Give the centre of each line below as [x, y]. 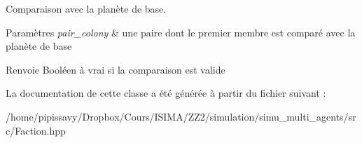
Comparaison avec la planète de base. [86, 8]
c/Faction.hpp [36, 130]
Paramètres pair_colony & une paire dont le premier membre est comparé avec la [181, 32]
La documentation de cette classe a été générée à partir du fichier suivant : [166, 93]
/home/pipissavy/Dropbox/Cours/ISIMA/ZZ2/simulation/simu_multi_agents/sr [181, 116]
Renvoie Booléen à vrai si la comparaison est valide [116, 69]
